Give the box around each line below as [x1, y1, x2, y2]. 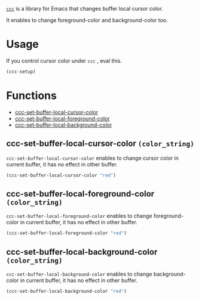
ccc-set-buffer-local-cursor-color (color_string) [6, 138, 194, 149]
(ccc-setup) [6, 69, 36, 75]
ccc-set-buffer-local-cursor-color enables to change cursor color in [6, 154, 179, 162]
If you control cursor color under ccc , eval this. [6, 57, 123, 64]
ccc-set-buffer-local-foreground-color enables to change [6, 212, 152, 219]
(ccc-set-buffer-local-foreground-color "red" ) [6, 230, 127, 236]
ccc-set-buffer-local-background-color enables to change [6, 270, 152, 277]
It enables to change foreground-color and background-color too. [6, 17, 169, 23]
